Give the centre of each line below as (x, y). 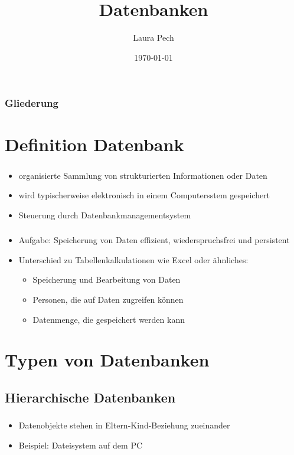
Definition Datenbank (94, 144)
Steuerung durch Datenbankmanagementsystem (105, 215)
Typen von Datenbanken (107, 360)
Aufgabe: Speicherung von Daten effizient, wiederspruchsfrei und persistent (154, 240)
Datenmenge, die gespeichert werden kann (109, 319)
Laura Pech (153, 37)
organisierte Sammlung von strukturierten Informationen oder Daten (143, 175)
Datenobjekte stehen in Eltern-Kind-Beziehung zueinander (124, 425)
